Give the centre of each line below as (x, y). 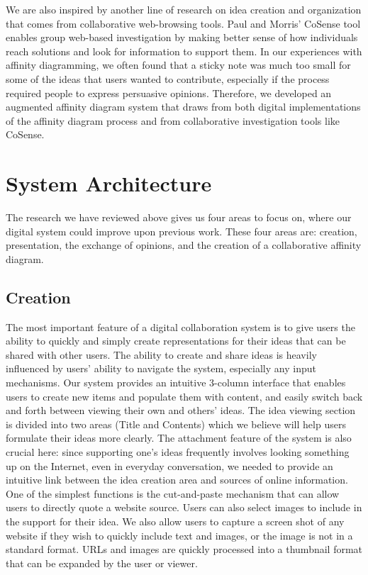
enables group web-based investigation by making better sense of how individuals (182, 37)
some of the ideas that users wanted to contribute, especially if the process (168, 78)
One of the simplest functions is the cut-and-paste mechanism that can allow (173, 493)
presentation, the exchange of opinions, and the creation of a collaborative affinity (184, 245)
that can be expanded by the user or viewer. (102, 563)
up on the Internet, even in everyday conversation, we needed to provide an (169, 465)
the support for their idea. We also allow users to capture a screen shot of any (175, 521)
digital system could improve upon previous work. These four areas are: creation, (182, 231)
